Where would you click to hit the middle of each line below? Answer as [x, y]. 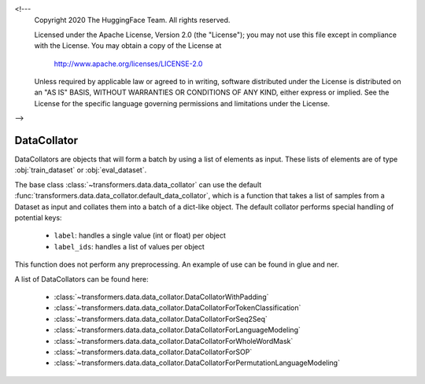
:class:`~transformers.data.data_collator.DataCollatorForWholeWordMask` [174, 341]
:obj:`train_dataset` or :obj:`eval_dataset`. [81, 170]
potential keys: [38, 217]
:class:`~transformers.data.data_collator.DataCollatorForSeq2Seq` [161, 319]
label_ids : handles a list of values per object [129, 246]
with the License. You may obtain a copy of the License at [128, 46]
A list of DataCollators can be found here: [81, 279]
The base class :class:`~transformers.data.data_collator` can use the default [138, 184]
